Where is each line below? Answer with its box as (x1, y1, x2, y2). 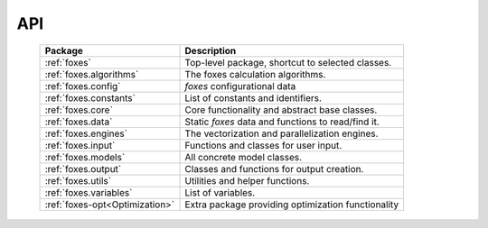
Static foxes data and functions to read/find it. (184, 115, 380, 128)
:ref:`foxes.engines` (44, 127, 128, 140)
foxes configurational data (184, 79, 296, 92)
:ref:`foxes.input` (44, 139, 116, 151)
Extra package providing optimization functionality (184, 198, 399, 211)
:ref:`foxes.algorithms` (44, 68, 139, 80)
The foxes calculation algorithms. (184, 68, 326, 80)
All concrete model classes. (184, 150, 303, 163)
